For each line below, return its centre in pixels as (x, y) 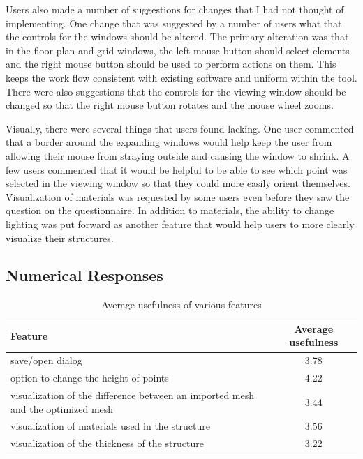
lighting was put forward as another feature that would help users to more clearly (180, 224)
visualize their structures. (60, 238)
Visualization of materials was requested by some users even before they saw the (178, 196)
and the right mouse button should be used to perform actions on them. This (171, 64)
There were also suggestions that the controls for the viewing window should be (176, 91)
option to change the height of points (90, 378)
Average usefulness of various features (181, 304)
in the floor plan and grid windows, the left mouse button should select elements (178, 50)
